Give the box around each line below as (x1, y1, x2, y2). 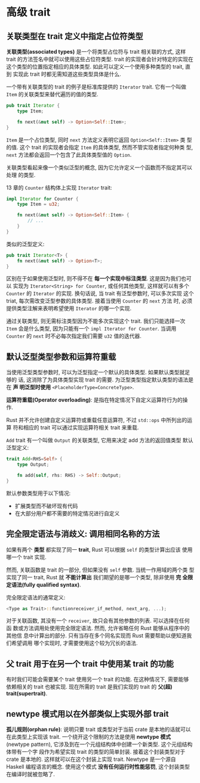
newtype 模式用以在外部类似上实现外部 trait (6, 709, 169, 719)
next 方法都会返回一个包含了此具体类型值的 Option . (6, 151, 132, 158)
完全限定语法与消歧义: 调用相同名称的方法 (6, 529, 160, 539)
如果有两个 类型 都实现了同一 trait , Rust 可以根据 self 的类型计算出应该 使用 (6, 546, 193, 553)
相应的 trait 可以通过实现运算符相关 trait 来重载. (23, 424, 139, 431)
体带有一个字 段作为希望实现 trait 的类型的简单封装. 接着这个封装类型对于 (6, 748, 186, 755)
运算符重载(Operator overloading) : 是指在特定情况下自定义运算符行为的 (6, 396, 183, 403)
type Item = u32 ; (17, 201, 60, 207)
